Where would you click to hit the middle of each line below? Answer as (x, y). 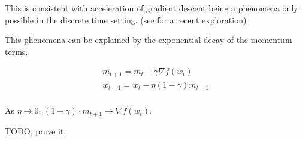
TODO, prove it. (36, 131)
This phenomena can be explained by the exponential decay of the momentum (149, 40)
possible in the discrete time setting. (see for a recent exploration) (126, 19)
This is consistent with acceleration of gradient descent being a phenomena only (151, 8)
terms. (16, 51)
